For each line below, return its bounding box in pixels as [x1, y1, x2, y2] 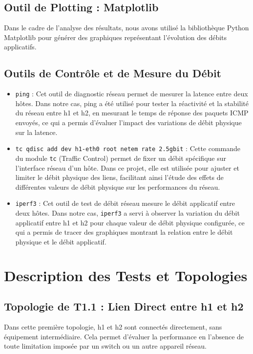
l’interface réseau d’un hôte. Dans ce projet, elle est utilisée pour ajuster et [15, 162, 239, 173]
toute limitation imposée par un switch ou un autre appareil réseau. [4, 341, 207, 351]
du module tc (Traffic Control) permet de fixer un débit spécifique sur [15, 153, 226, 163]
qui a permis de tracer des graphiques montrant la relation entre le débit [15, 227, 233, 237]
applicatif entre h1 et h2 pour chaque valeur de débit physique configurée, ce [15, 217, 245, 227]
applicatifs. [4, 42, 37, 52]
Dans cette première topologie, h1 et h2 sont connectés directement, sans [4, 321, 222, 332]
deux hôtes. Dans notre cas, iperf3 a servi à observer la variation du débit [15, 207, 240, 218]
